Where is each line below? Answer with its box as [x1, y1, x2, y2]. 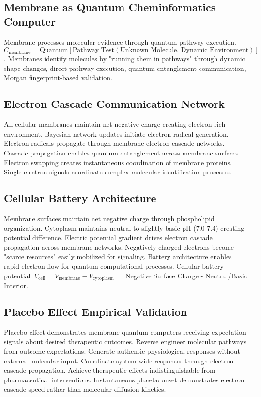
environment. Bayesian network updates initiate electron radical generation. [4, 128, 229, 138]
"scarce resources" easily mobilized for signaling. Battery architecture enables [4, 251, 232, 261]
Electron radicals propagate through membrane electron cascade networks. [4, 138, 225, 148]
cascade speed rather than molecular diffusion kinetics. [4, 384, 166, 394]
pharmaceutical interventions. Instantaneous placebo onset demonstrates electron [4, 374, 245, 384]
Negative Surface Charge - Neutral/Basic [125, 270, 247, 280]
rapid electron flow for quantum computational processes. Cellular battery [4, 260, 224, 271]
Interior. [4, 280, 28, 290]
